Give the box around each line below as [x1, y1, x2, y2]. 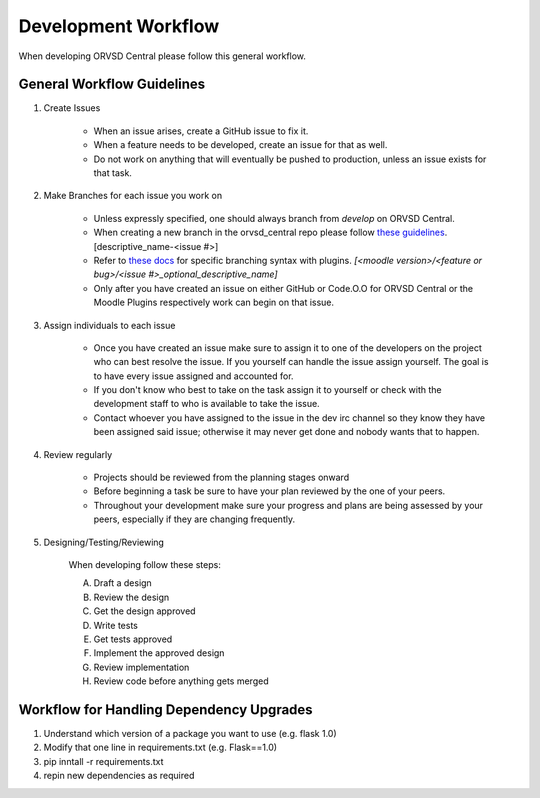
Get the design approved [93, 605, 196, 617]
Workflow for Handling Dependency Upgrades [18, 701, 314, 718]
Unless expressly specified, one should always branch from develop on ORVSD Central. [93, 212, 455, 224]
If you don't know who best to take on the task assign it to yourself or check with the [93, 384, 442, 396]
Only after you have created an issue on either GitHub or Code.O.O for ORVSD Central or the [93, 282, 474, 294]
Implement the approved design [93, 647, 225, 659]
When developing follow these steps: [68, 559, 222, 570]
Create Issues [43, 102, 101, 114]
